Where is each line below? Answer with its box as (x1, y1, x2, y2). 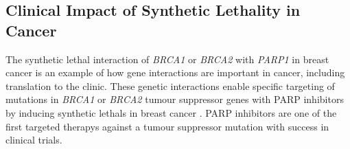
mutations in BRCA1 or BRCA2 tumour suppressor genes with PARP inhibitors (5, 92, 344, 106)
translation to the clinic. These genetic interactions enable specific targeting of (5, 78, 335, 93)
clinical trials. (5, 133, 62, 147)
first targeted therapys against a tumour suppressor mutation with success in (5, 119, 329, 133)
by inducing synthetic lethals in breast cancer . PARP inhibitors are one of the (5, 105, 337, 119)
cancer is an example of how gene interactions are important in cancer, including (5, 65, 345, 80)
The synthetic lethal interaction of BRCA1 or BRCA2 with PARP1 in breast (5, 51, 329, 66)
